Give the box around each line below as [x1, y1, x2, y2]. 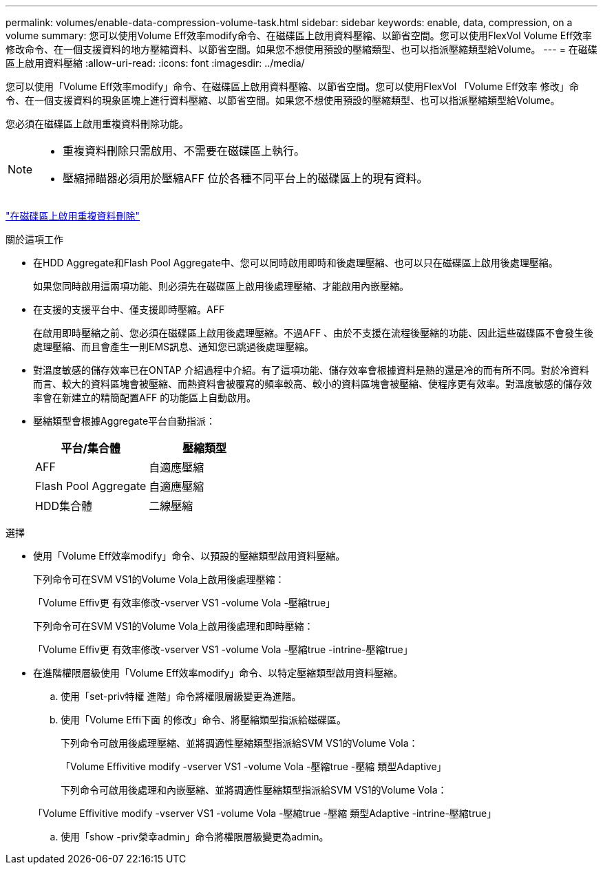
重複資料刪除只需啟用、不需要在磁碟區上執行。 [63, 144, 306, 158]
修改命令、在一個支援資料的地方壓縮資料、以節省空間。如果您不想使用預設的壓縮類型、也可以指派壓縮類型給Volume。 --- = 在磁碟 [6, 43, 597, 55]
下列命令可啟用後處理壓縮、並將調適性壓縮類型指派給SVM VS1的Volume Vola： [61, 737, 419, 749]
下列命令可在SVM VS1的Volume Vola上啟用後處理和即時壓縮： [33, 620, 314, 632]
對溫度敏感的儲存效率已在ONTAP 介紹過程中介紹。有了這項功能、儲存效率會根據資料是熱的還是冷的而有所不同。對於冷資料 [33, 364, 589, 376]
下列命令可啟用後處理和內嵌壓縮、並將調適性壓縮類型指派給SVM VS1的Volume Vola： [61, 784, 447, 796]
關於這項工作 [6, 233, 63, 245]
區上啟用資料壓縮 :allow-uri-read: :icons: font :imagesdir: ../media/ [6, 57, 305, 69]
